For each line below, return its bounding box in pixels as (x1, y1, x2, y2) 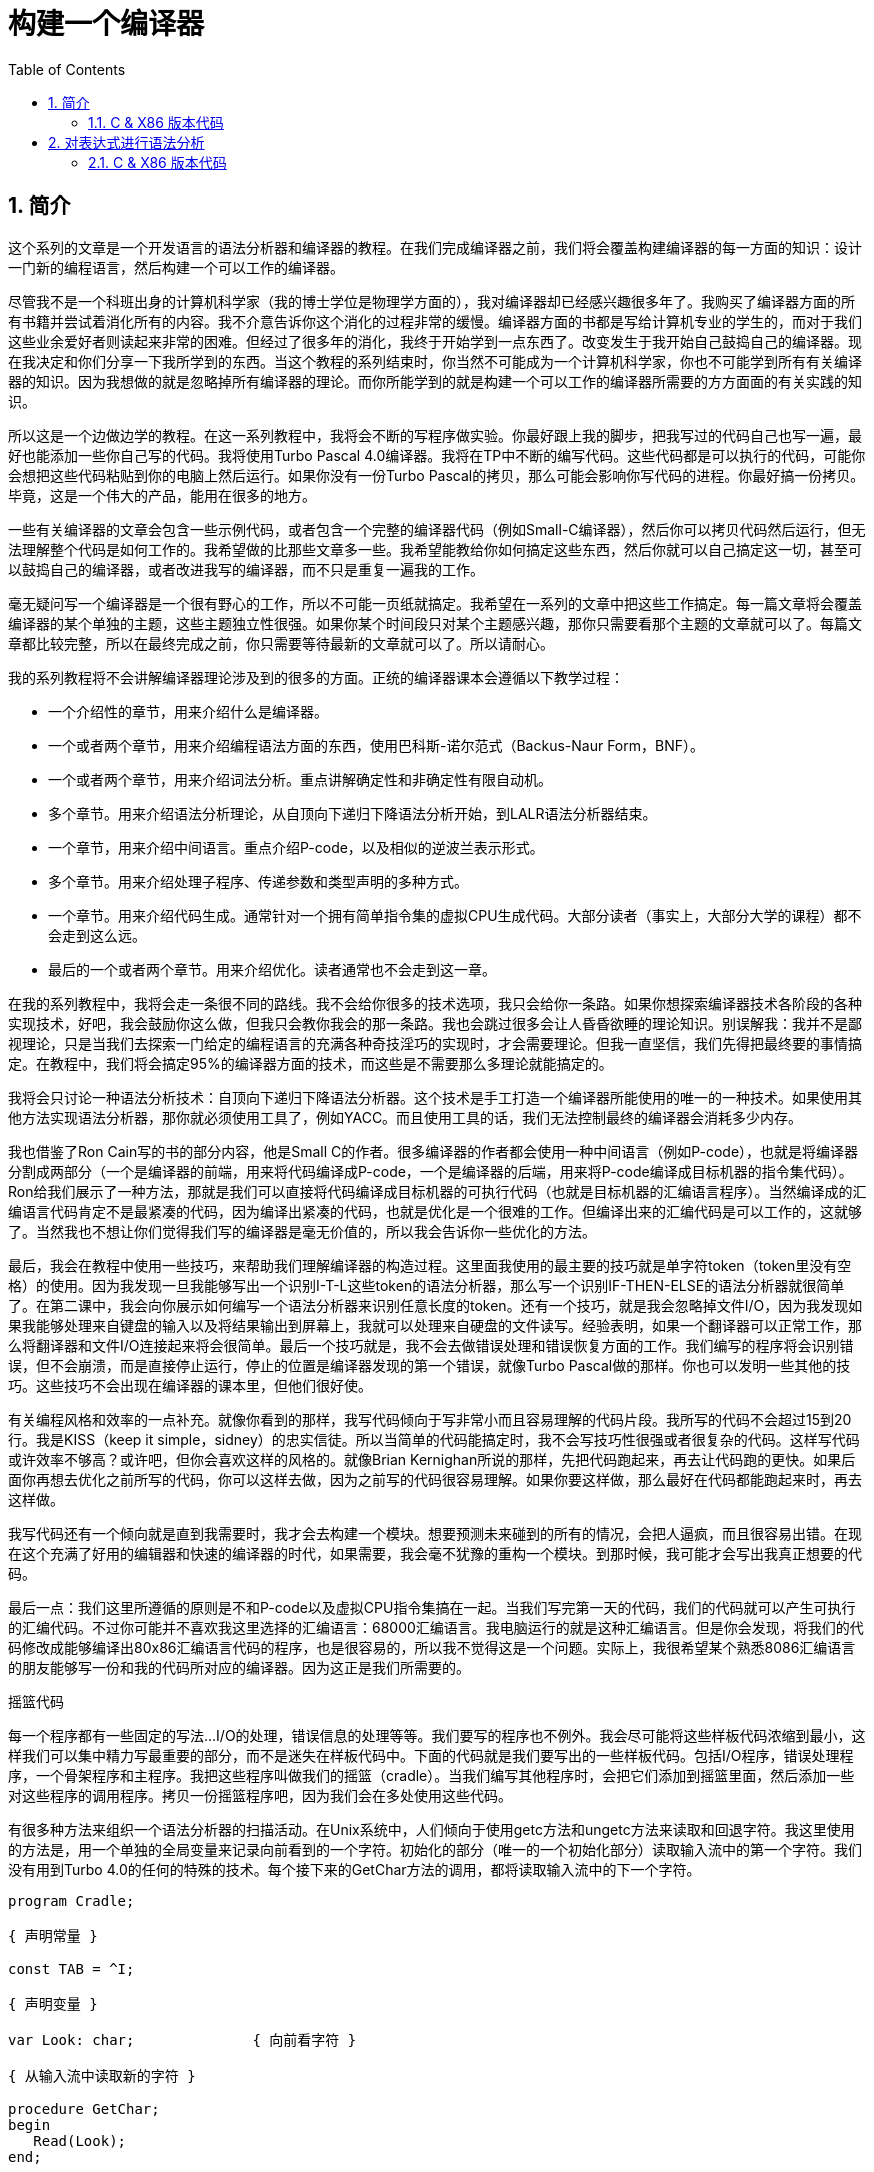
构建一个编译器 (8, 7, 205, 41)
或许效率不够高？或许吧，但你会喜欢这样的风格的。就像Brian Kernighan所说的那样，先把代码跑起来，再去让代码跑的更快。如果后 (8, 1450, 856, 1468)
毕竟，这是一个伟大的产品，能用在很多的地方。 (8, 486, 316, 504)
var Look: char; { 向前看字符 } (8, 2031, 357, 2048)
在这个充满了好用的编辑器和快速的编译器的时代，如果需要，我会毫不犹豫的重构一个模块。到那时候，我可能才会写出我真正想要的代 (8, 1544, 862, 1562)
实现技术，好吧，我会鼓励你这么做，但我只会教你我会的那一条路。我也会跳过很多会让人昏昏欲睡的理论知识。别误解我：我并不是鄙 (8, 1014, 862, 1032)
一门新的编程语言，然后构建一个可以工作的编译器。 (8, 258, 344, 276)
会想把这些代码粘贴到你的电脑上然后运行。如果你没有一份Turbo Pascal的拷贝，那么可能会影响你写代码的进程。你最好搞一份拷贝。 (8, 466, 865, 484)
